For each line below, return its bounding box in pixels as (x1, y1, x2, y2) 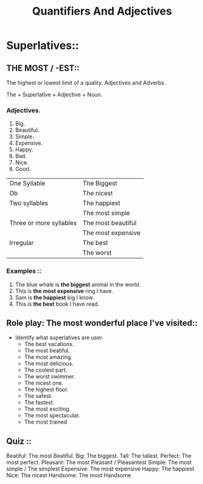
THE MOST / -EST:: (6, 63, 80, 73)
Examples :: (6, 267, 42, 275)
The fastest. (24, 399, 55, 406)
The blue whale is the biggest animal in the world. (15, 281, 141, 288)
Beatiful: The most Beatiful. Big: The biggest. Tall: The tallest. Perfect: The (6, 452, 191, 460)
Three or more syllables (9, 219, 77, 227)
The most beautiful (83, 219, 137, 227)
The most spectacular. (24, 412, 81, 419)
